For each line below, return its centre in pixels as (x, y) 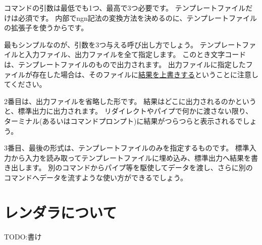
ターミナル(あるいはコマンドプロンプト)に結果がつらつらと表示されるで (123, 120)
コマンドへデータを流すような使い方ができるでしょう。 (96, 177)
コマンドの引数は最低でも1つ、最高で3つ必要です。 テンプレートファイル (125, 8)
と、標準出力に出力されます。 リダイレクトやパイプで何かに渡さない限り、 (128, 111)
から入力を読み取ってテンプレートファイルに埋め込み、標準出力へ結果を (131, 157)
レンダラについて (61, 212)
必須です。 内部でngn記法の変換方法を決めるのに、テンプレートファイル (137, 17)
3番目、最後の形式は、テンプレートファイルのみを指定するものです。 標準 (127, 148)
